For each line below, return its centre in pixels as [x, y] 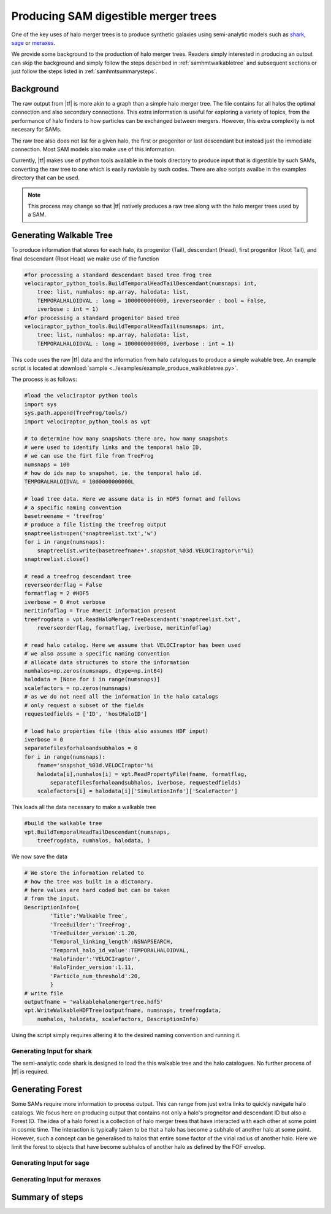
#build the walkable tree [63, 824]
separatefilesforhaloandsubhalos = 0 [81, 748]
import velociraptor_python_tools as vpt [87, 421]
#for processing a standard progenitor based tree [102, 318]
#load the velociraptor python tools [81, 396]
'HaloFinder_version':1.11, [92, 967]
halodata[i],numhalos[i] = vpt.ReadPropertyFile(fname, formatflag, [142, 774]
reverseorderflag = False [63, 585]
